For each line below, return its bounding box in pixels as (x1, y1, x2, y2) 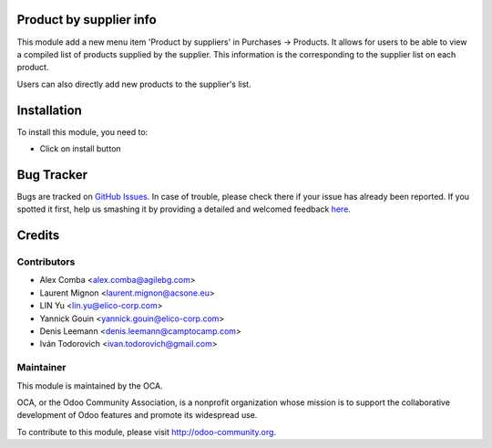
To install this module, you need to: (16, 126, 149, 137)
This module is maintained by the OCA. (16, 380, 163, 391)
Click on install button (39, 142, 122, 154)
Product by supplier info (16, 12, 157, 27)
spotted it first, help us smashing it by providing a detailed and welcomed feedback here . (16, 203, 351, 214)
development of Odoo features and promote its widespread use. (16, 410, 258, 421)
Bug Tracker (16, 167, 88, 182)
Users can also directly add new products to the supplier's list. (16, 78, 251, 89)
